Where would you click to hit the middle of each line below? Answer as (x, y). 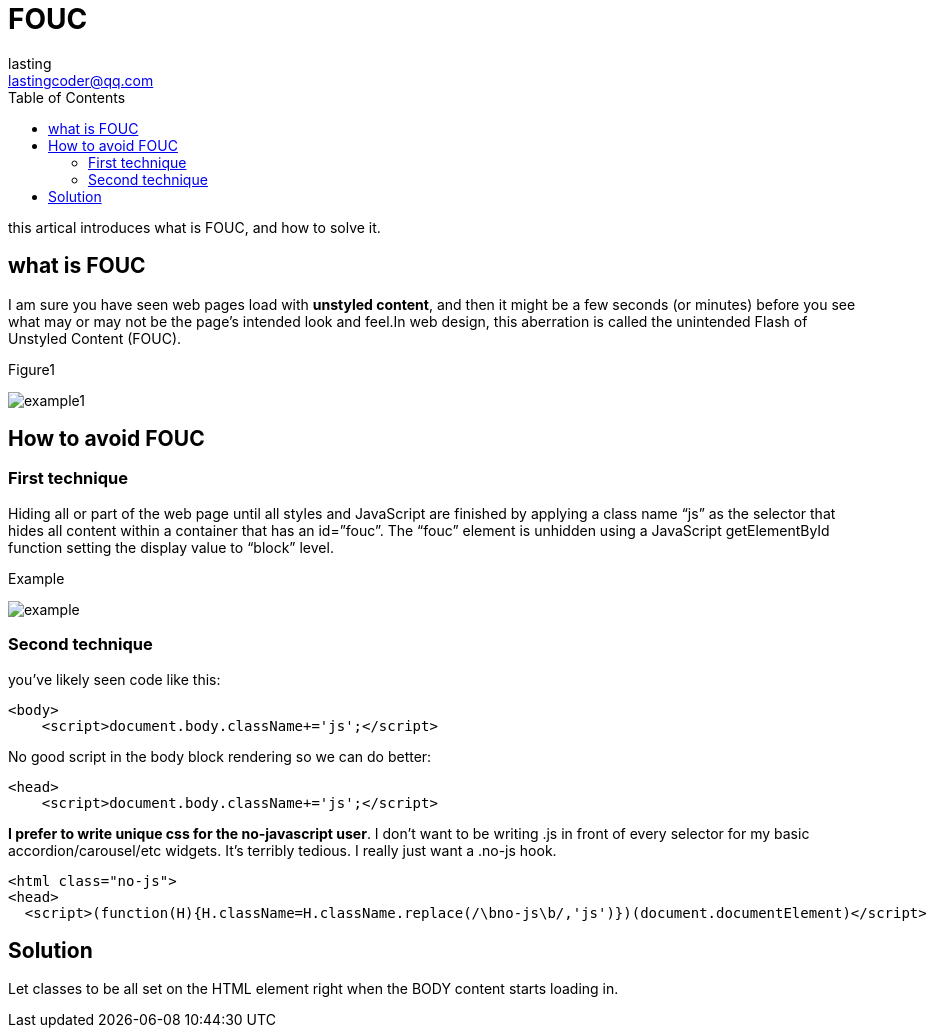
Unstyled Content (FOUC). (95, 338)
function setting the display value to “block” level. (171, 547)
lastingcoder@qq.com (81, 80)
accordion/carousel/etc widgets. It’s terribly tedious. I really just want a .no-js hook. (282, 850)
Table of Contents (67, 97)
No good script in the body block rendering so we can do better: (220, 756)
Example (36, 578)
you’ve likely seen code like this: (114, 679)
